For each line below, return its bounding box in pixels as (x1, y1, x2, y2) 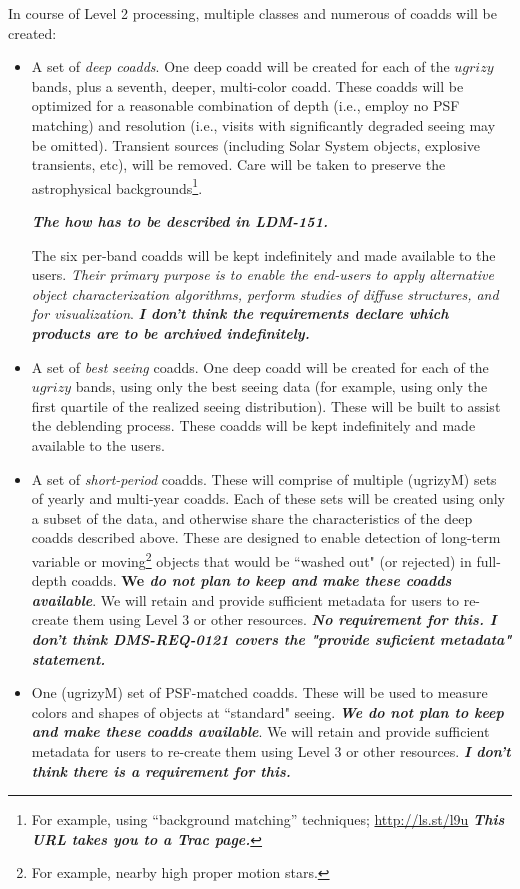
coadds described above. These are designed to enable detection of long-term (31, 527, 501, 548)
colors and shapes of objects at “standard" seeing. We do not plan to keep (31, 701, 504, 722)
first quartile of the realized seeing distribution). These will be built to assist (31, 395, 501, 416)
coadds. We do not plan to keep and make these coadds (71, 570, 452, 591)
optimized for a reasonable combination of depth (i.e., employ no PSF (31, 95, 460, 116)
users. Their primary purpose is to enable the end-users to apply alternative (31, 264, 494, 285)
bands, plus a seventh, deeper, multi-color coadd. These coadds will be (31, 75, 464, 96)
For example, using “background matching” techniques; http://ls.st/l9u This (31, 809, 505, 830)
